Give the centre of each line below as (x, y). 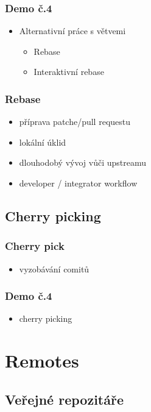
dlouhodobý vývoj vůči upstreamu (83, 162)
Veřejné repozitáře (64, 399)
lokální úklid (43, 142)
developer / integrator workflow (78, 183)
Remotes (42, 360)
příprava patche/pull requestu (75, 122)
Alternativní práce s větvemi (72, 31)
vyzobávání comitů (54, 268)
